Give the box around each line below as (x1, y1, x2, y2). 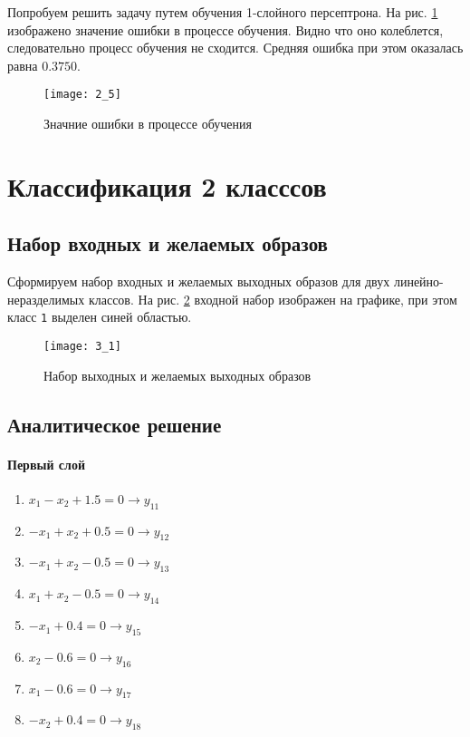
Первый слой (7, 454, 85, 473)
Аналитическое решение (7, 410, 222, 438)
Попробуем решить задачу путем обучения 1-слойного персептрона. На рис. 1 (7, 3, 438, 21)
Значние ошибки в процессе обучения (43, 114, 252, 133)
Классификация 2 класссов (7, 167, 327, 204)
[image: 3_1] (43, 340, 121, 354)
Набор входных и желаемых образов (7, 229, 328, 257)
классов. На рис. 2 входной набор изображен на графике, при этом (88, 289, 457, 308)
